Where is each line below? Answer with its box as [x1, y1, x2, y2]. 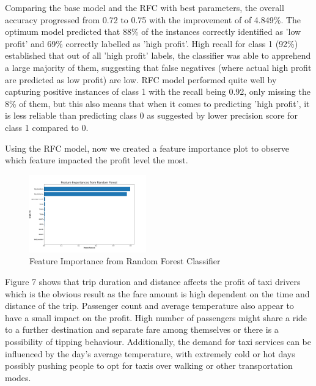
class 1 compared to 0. [5, 121, 89, 133]
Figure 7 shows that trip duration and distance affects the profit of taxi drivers [5, 275, 301, 288]
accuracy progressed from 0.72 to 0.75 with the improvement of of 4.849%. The [5, 13, 301, 26]
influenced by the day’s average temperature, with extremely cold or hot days [5, 347, 295, 360]
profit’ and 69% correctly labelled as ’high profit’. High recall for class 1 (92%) [5, 37, 298, 50]
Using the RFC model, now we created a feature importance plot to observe [5, 141, 289, 154]
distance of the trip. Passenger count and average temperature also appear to [5, 299, 294, 312]
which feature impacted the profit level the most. [5, 154, 188, 166]
